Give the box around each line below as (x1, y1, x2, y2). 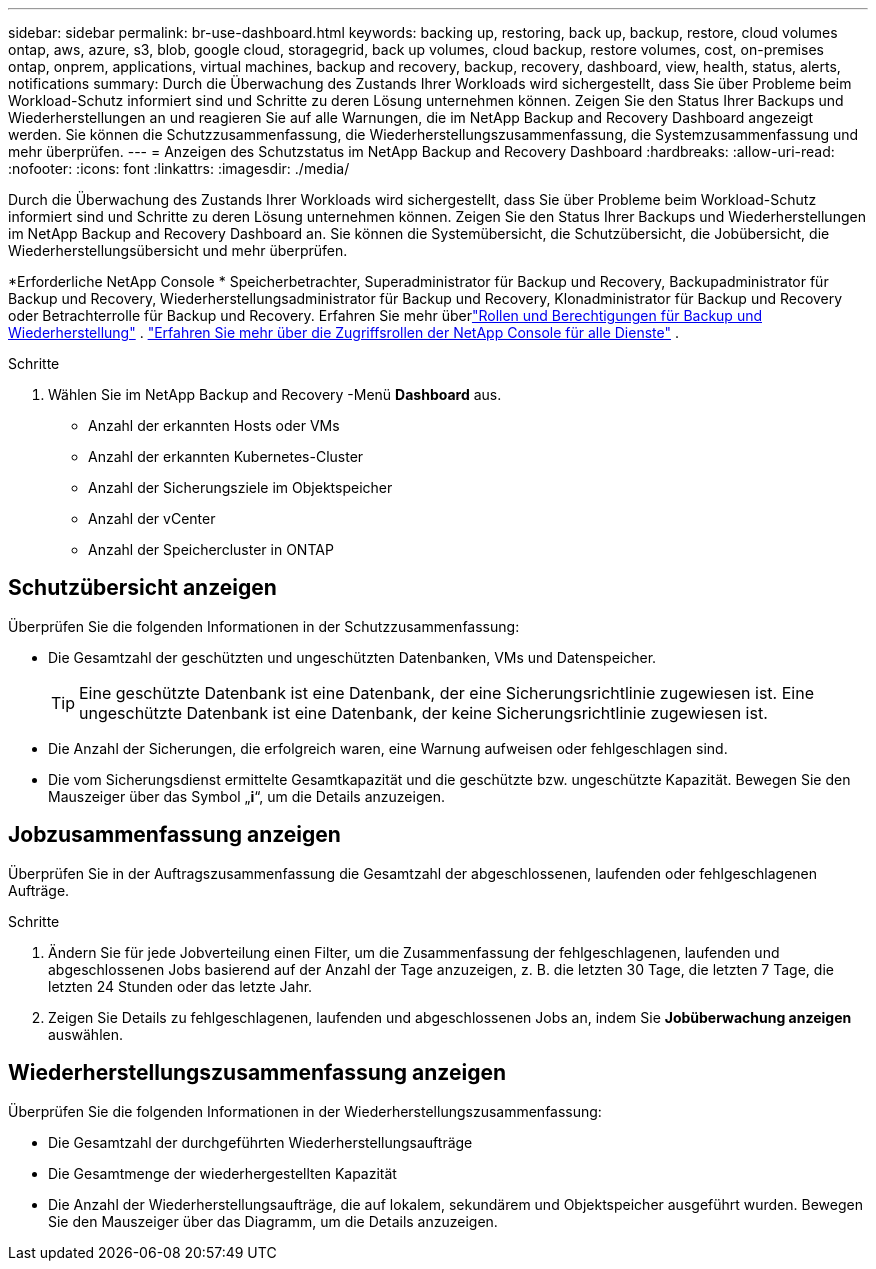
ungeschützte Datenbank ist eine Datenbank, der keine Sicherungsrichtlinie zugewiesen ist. (79, 702, 768, 723)
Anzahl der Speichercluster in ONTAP (88, 541, 334, 558)
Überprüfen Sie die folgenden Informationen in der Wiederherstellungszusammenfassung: (8, 1102, 602, 1120)
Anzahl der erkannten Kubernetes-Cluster (88, 448, 364, 465)
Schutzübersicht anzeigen (8, 575, 277, 601)
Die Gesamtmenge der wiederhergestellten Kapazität (48, 1164, 397, 1182)
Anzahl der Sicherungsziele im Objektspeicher (88, 479, 393, 496)
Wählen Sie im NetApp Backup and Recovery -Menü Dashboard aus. (48, 386, 502, 403)
